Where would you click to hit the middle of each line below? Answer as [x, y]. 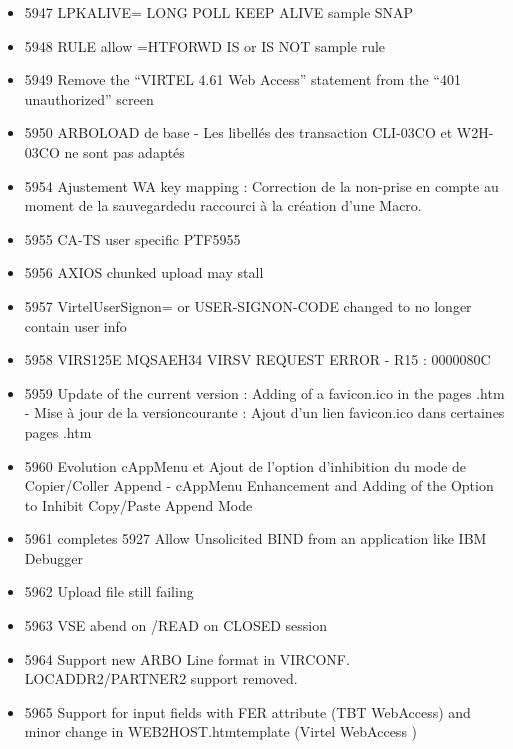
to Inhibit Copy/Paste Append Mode [138, 504]
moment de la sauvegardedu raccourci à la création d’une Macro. [223, 205]
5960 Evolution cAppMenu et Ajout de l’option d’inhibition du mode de [245, 465]
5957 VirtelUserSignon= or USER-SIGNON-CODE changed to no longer [248, 305]
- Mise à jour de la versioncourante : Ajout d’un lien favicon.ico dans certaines [264, 412]
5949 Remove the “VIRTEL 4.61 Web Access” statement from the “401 [242, 79]
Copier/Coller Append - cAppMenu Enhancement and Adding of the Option [259, 485]
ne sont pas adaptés [124, 151]
